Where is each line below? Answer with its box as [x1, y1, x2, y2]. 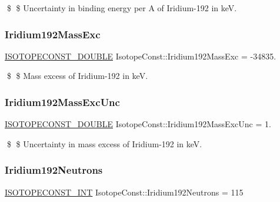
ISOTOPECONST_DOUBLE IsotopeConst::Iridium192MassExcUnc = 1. [5, 118, 271, 130]
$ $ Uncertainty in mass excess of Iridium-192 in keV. [6, 137, 202, 150]
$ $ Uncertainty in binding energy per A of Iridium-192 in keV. [6, 2, 237, 14]
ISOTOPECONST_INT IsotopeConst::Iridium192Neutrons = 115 [5, 186, 244, 198]
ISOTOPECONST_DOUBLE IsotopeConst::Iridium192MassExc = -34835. [5, 49, 276, 62]
